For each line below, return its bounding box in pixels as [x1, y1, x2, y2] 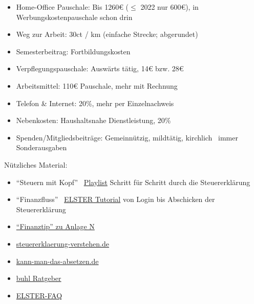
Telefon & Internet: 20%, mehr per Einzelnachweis [16, 97, 174, 108]
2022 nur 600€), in [140, 2, 199, 12]
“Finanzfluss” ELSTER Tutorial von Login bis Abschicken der [16, 194, 215, 205]
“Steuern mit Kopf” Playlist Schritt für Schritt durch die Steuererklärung [16, 176, 250, 187]
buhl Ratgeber [16, 273, 61, 283]
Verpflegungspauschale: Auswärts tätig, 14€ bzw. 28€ [16, 63, 184, 74]
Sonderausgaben [16, 142, 67, 153]
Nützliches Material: [4, 159, 68, 170]
